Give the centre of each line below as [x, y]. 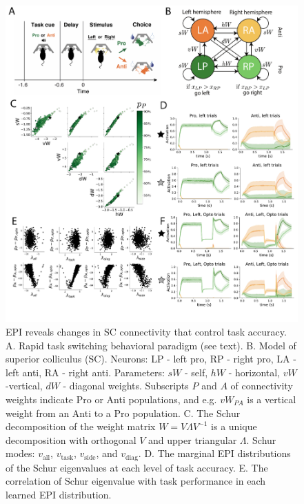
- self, [196, 372]
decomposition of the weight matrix [81, 426]
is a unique [234, 426]
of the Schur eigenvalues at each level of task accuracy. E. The [137, 467]
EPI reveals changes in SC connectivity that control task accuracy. [146, 332]
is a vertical [272, 399]
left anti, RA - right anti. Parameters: [85, 372]
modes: [20, 453]
